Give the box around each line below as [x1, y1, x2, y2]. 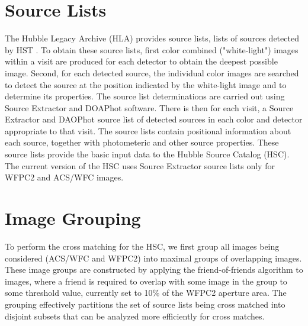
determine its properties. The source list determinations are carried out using [5, 90, 285, 102]
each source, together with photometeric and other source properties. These [5, 136, 279, 149]
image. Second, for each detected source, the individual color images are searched [5, 66, 299, 79]
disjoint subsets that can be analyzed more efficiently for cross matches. [5, 309, 265, 322]
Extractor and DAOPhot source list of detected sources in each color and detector [5, 113, 303, 125]
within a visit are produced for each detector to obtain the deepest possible [5, 55, 278, 67]
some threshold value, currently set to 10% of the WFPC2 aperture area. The [5, 286, 287, 299]
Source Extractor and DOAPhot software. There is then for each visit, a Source [5, 101, 294, 114]
